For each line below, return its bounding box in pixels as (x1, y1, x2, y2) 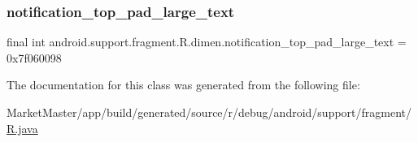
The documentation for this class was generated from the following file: (7, 76, 360, 93)
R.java (7, 119, 38, 136)
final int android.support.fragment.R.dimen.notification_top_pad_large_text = (7, 33, 407, 50)
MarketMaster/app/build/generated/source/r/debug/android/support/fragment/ (7, 104, 412, 120)
